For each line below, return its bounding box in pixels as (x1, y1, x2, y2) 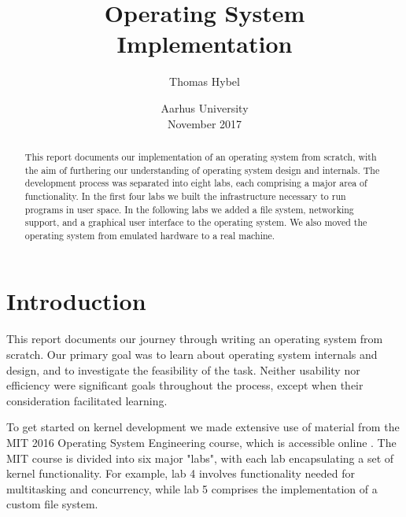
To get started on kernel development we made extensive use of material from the (6, 419, 400, 435)
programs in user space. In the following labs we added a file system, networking (24, 202, 354, 216)
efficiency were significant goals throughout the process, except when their (6, 377, 364, 393)
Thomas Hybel (169, 73, 240, 90)
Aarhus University (161, 99, 249, 116)
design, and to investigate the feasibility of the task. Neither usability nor (6, 361, 360, 378)
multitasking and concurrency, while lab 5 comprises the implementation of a (6, 480, 378, 497)
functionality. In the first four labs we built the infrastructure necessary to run (24, 189, 346, 202)
